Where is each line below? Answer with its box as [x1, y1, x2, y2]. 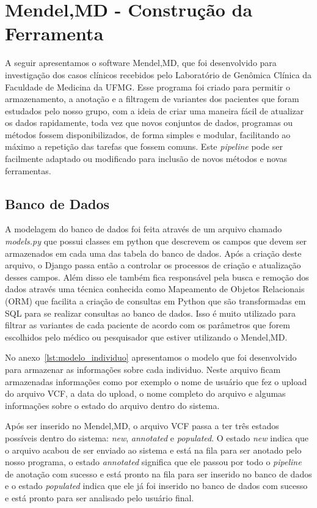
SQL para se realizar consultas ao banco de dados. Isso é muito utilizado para [5, 306, 296, 319]
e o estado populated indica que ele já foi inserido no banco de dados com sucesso [5, 479, 308, 492]
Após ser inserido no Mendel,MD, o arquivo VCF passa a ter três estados [5, 419, 279, 432]
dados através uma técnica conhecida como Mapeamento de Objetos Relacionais [5, 282, 305, 295]
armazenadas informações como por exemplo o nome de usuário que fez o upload [5, 375, 307, 388]
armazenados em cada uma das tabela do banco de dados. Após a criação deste [5, 246, 302, 259]
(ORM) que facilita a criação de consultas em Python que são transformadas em [5, 295, 306, 307]
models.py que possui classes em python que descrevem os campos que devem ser [5, 235, 307, 248]
